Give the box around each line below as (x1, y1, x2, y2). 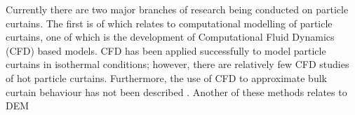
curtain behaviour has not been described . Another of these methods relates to (6, 84, 347, 99)
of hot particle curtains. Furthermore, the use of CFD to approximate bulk (6, 70, 327, 85)
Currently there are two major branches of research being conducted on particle (6, 2, 349, 16)
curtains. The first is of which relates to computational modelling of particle (6, 15, 333, 30)
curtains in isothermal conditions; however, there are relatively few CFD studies (6, 57, 349, 72)
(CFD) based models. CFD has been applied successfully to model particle (6, 43, 326, 57)
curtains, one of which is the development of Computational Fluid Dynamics (6, 29, 335, 44)
